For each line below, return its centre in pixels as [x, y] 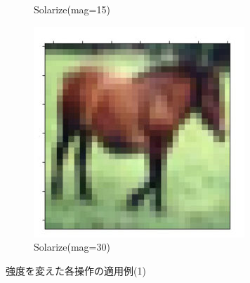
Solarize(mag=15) [72, 9]
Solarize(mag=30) [72, 247]
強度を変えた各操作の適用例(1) [76, 270]
